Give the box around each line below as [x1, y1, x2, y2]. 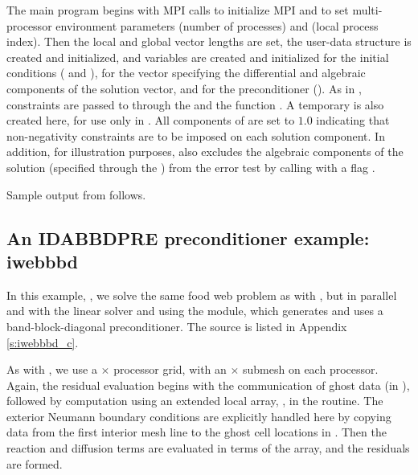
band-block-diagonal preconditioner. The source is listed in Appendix [6, 317, 347, 334]
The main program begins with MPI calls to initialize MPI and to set [6, 2, 349, 18]
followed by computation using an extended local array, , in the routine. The [6, 392, 383, 409]
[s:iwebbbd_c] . [6, 334, 79, 350]
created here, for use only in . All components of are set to [6, 112, 295, 129]
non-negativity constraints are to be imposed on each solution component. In [6, 127, 385, 144]
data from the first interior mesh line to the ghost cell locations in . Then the [6, 424, 387, 440]
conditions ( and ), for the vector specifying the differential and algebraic [6, 64, 366, 81]
